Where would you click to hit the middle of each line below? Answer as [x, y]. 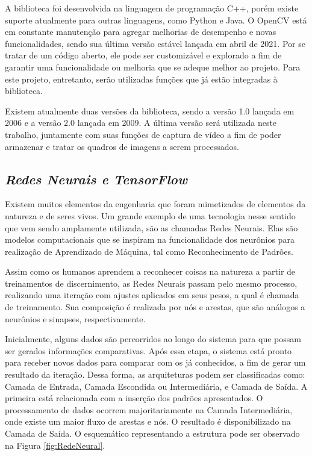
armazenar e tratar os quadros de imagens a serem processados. [122, 146]
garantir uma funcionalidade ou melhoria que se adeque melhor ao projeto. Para [153, 67]
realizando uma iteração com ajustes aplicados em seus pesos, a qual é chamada [152, 295]
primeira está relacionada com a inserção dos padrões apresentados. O [134, 398]
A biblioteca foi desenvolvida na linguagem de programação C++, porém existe [152, 8]
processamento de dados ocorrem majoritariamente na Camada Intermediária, [149, 409]
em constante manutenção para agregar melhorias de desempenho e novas [141, 32]
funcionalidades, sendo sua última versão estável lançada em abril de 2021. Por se [155, 43]
